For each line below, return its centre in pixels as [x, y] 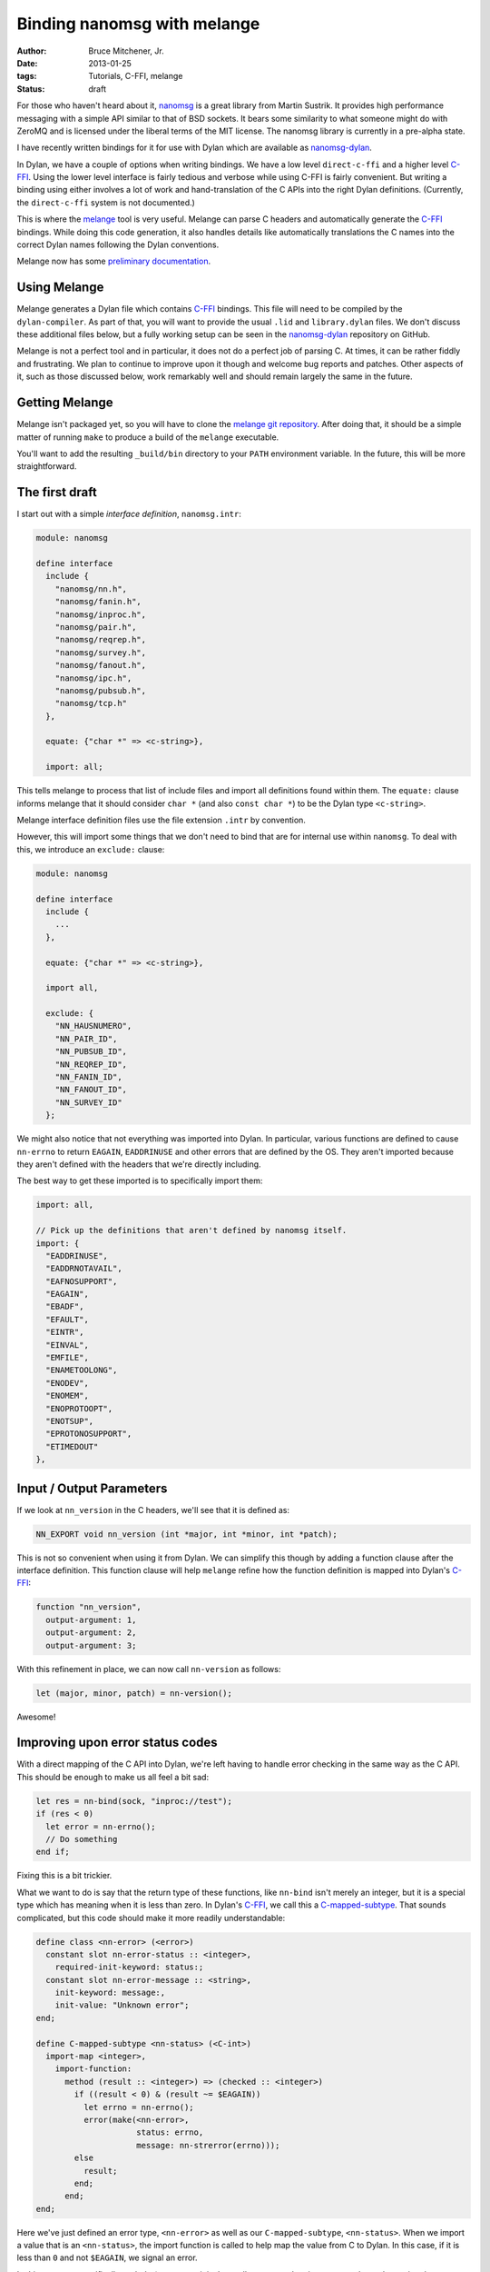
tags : [27, 76]
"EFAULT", [68, 1319]
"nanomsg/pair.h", [96, 627]
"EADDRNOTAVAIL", [84, 1269]
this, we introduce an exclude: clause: [91, 849]
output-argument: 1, [91, 1619]
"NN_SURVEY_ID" [88, 1102]
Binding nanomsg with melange [138, 24]
